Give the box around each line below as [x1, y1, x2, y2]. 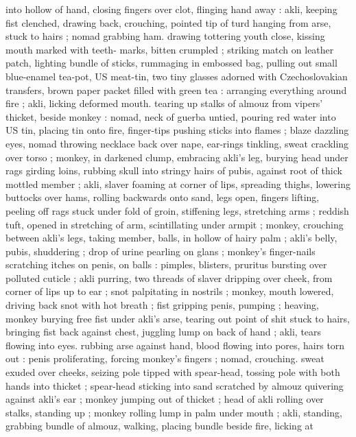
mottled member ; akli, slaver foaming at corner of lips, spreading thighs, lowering [5, 176, 351, 191]
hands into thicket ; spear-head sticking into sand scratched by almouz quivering [5, 378, 344, 392]
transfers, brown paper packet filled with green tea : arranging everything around [5, 82, 347, 97]
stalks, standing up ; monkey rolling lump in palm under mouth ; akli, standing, [5, 405, 342, 419]
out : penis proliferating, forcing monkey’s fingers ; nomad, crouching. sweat [5, 351, 324, 366]
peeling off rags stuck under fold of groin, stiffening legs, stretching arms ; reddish [5, 203, 349, 217]
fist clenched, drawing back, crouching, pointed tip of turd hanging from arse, [5, 15, 331, 29]
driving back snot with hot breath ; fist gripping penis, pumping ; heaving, [5, 298, 319, 312]
